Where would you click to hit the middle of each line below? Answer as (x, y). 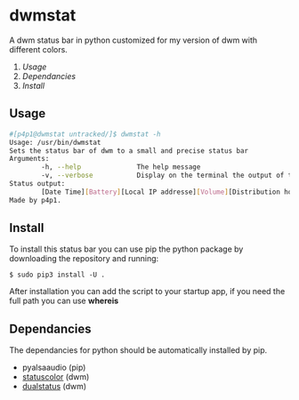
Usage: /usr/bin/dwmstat (55, 142)
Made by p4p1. (36, 200)
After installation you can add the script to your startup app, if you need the (147, 292)
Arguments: (29, 159)
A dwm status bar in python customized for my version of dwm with (133, 40)
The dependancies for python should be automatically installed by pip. (138, 350)
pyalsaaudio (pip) (54, 368)
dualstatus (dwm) (54, 387)
